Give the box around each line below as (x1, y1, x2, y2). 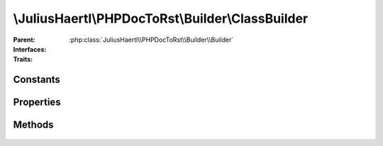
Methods (13, 119, 54, 131)
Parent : (13, 35, 35, 44)
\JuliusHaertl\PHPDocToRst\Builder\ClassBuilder (13, 11, 309, 26)
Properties (13, 96, 61, 108)
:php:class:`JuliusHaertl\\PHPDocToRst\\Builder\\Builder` (69, 35, 234, 44)
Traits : (13, 55, 33, 64)
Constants (13, 74, 60, 86)
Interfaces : (13, 45, 47, 53)
